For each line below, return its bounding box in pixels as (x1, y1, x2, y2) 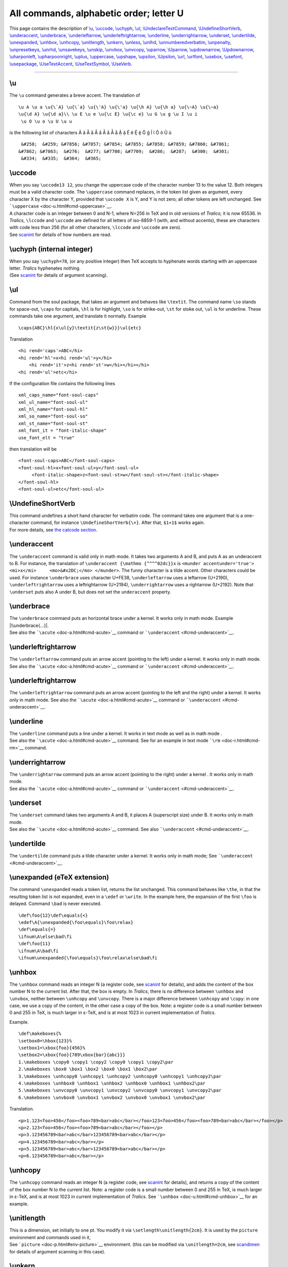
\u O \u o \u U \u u (21, 118, 72, 124)
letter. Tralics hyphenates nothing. (9, 265, 81, 271)
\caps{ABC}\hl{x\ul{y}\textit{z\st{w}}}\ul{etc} (18, 325, 141, 330)
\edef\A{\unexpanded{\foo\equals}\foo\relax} (18, 920, 134, 925)
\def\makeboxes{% (18, 1031, 61, 1036)
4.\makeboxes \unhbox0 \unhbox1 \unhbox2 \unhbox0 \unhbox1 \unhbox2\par (18, 1080, 206, 1086)
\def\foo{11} (18, 941, 51, 947)
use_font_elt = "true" (18, 435, 75, 440)
